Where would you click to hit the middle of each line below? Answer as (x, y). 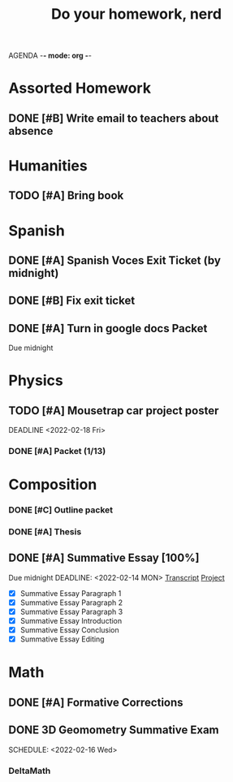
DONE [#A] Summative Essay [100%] (104, 558)
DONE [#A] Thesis (45, 532)
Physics (36, 380)
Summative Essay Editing (62, 639)
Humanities (48, 165)
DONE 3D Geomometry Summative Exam (114, 730)
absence (31, 131)
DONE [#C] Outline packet (61, 510)
